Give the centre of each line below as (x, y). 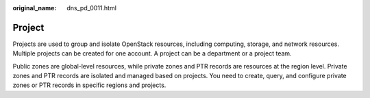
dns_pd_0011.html (91, 8)
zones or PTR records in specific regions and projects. (89, 85)
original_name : (35, 8)
